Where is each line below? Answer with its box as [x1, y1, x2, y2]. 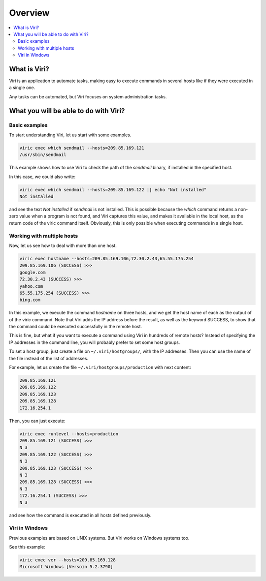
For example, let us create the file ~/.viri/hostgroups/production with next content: [9, 365, 192, 370]
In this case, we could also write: [9, 174, 76, 180]
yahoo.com [19, 283, 43, 289]
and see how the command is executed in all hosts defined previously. [9, 512, 152, 519]
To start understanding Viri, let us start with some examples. [9, 132, 132, 138]
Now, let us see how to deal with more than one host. [9, 243, 117, 248]
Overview [9, 7, 50, 18]
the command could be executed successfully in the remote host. [9, 324, 142, 330]
